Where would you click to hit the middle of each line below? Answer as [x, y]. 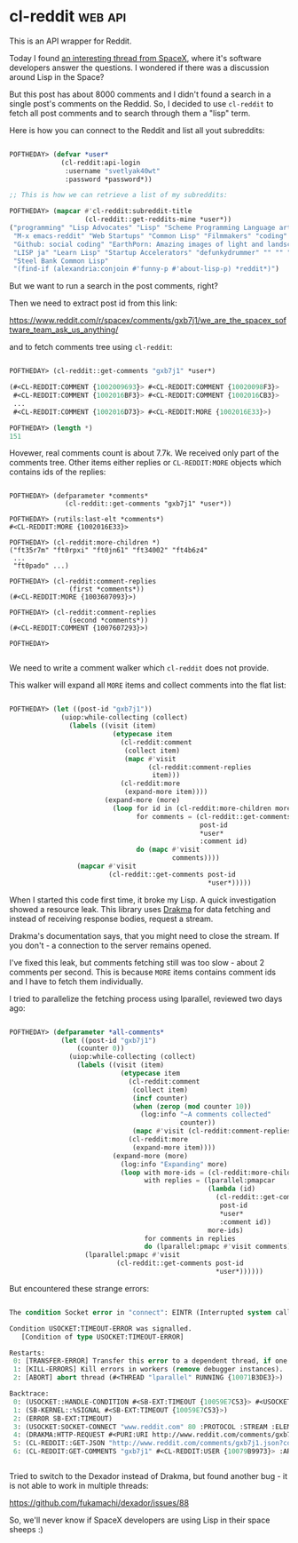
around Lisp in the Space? [57, 76]
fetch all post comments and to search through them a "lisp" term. [130, 113]
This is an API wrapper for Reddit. [71, 41]
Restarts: [27, 1353]
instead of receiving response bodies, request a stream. [111, 919]
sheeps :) [27, 1530]
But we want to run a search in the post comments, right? [114, 286]
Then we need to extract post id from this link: [93, 303]
